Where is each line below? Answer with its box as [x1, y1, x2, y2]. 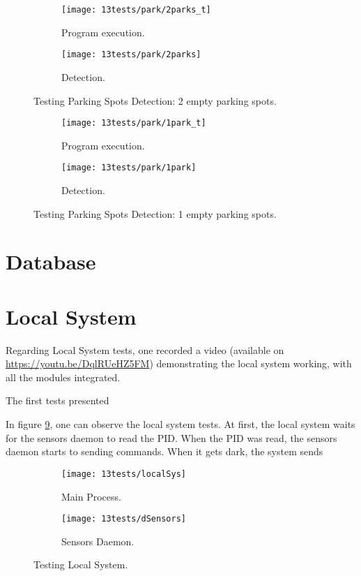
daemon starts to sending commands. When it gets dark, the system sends [6, 444, 323, 459]
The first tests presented [6, 393, 109, 408]
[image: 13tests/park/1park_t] [61, 118, 206, 128]
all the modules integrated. [6, 369, 121, 384]
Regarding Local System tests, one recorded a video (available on [6, 342, 284, 357]
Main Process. [61, 489, 121, 503]
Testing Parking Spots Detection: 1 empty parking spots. [33, 206, 277, 221]
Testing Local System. [33, 557, 128, 572]
